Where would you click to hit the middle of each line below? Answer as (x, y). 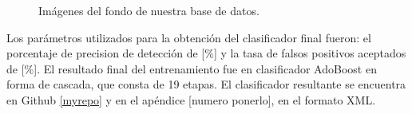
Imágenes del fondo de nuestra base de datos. (149, 10)
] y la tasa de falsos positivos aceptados (310, 53)
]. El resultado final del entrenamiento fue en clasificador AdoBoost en (205, 68)
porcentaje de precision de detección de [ (106, 53)
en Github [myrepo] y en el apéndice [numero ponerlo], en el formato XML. (191, 99)
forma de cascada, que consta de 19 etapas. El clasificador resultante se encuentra (206, 84)
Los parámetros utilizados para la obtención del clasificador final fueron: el (189, 37)
